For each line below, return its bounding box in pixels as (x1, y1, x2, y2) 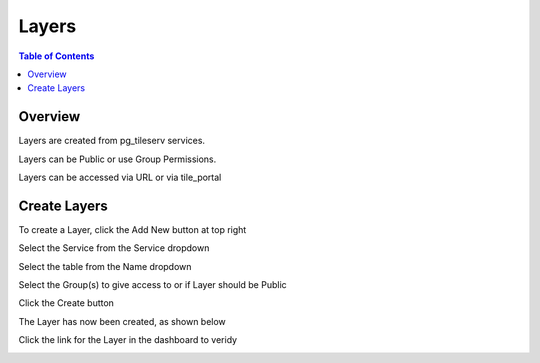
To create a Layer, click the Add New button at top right (18, 223, 247, 235)
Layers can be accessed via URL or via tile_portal (18, 171, 222, 184)
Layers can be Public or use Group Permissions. (18, 153, 217, 165)
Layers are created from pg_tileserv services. (18, 135, 205, 147)
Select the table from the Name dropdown (18, 260, 192, 272)
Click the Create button (18, 297, 115, 309)
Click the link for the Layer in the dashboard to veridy (18, 334, 238, 346)
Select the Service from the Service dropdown (18, 242, 210, 254)
